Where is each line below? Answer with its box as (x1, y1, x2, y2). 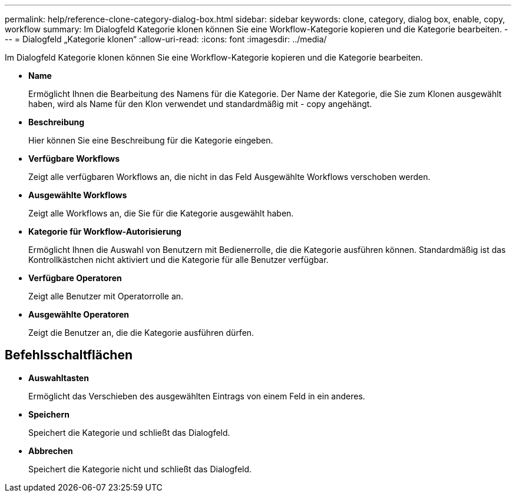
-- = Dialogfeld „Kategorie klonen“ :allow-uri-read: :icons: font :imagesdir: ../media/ (5, 34, 327, 44)
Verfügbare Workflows (28, 154, 120, 164)
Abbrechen (28, 445, 73, 456)
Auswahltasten (28, 372, 89, 383)
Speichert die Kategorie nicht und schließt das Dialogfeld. (28, 463, 252, 474)
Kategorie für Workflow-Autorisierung (28, 226, 181, 236)
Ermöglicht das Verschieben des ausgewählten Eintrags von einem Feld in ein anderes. (28, 391, 365, 401)
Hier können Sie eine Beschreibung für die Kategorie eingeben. (28, 135, 273, 145)
